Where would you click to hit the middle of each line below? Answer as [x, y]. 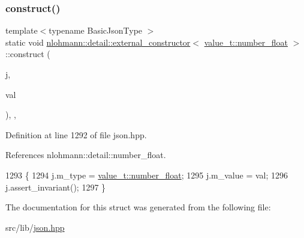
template [22, 30]
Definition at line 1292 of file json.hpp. [76, 134]
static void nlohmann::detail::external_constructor [98, 42]
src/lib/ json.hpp [35, 227]
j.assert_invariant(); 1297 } [56, 187]
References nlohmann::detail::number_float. [86, 155]
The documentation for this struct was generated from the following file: [138, 207]
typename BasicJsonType [96, 30]
